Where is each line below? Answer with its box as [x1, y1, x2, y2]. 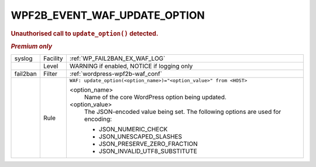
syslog [14, 54, 33, 62]
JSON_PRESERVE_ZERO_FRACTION [98, 140, 198, 148]
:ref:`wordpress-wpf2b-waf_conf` [69, 70, 163, 78]
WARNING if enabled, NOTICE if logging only [69, 62, 193, 70]
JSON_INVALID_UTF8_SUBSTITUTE [98, 147, 197, 155]
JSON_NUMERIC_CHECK [98, 126, 168, 134]
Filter [43, 70, 58, 78]
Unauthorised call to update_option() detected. [11, 29, 159, 37]
